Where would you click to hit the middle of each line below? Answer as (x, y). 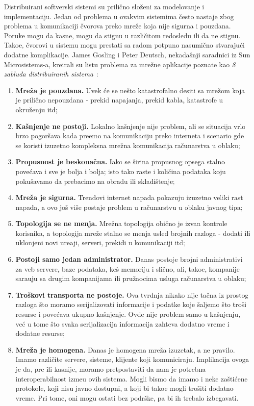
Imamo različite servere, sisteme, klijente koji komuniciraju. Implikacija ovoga (132, 359)
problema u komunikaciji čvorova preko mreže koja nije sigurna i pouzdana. (117, 26)
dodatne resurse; (40, 333)
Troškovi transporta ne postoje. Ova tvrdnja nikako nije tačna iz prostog (132, 294)
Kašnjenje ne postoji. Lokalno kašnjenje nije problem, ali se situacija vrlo (130, 126)
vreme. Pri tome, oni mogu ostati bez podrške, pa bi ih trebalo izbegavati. (127, 397)
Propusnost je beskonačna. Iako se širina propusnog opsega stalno (120, 162)
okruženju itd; (37, 109)
